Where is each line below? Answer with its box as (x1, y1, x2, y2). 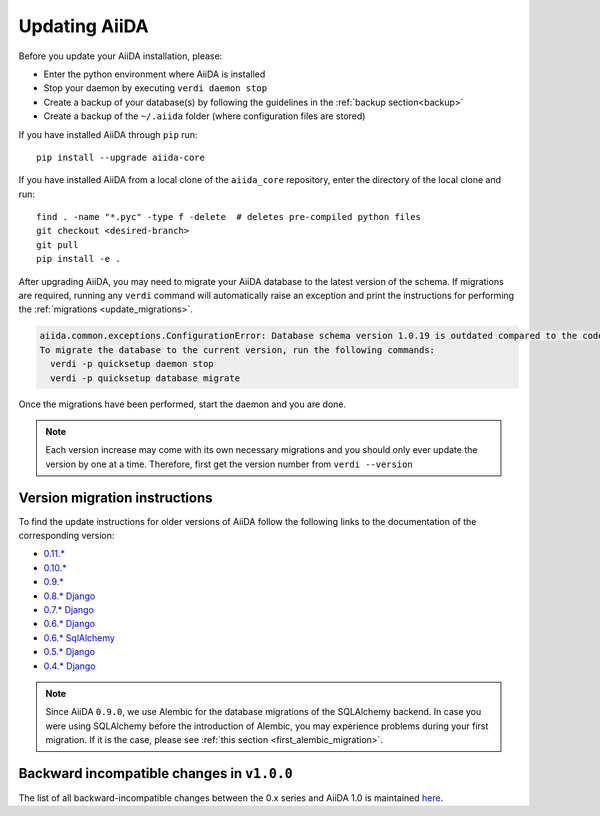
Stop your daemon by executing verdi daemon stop (43, 82, 268, 94)
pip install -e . (36, 253, 121, 265)
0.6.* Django (43, 618, 95, 630)
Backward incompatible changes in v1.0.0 (18, 765, 294, 782)
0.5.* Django (43, 646, 95, 658)
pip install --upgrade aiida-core (36, 151, 205, 163)
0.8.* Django (43, 590, 96, 602)
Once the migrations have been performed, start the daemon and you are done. (18, 398, 347, 410)
